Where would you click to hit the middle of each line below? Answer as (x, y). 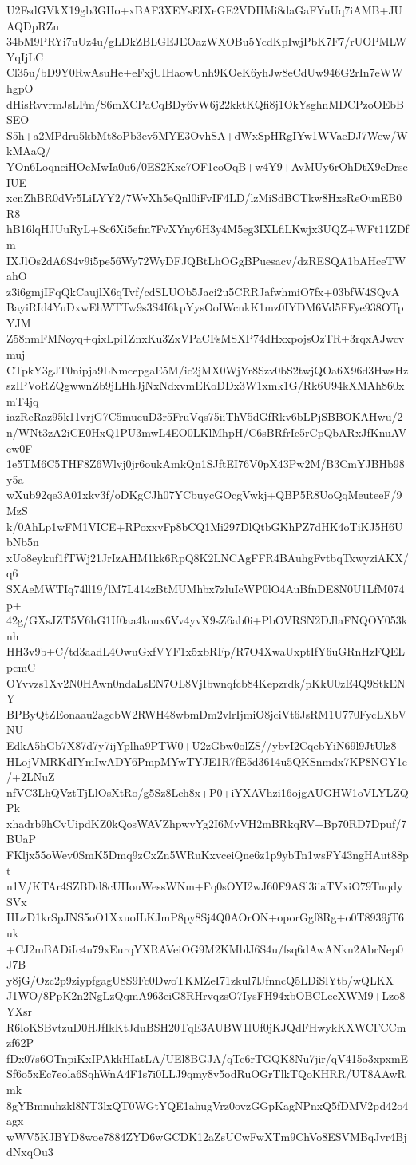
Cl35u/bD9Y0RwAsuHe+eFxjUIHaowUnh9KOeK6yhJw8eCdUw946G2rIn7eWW (205, 72)
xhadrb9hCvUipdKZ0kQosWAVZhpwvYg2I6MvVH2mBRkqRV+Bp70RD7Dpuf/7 (207, 823)
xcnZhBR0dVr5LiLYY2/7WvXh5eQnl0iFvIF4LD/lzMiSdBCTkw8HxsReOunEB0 (204, 198)
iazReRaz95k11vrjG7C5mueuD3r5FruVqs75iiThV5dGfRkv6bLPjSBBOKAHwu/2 (205, 416)
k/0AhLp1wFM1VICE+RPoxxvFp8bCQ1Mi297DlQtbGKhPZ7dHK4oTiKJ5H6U (205, 526)
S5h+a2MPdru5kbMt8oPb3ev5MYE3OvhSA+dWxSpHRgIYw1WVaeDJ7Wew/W (207, 135)
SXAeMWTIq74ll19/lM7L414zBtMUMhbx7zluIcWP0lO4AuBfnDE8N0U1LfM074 (206, 588)
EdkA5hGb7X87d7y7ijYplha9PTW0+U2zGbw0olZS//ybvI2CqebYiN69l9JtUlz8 (202, 745)
